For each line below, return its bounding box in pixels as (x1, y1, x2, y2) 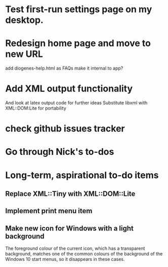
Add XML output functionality (5, 83, 133, 94)
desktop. (5, 14, 44, 26)
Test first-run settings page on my (5, 4, 152, 15)
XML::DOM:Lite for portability (5, 105, 67, 111)
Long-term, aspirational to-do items (5, 169, 159, 181)
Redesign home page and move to (5, 38, 151, 49)
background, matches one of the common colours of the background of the (5, 251, 163, 257)
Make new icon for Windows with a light (5, 224, 134, 232)
